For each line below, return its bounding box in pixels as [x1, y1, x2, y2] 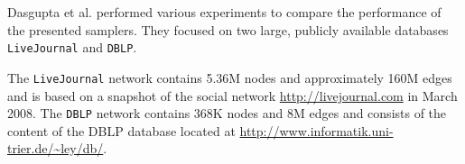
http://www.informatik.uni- [239, 121, 394, 140]
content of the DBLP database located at [7, 121, 236, 140]
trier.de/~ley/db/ [7, 139, 104, 158]
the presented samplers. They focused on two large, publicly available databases [7, 20, 449, 39]
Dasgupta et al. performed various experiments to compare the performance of [7, 3, 442, 21]
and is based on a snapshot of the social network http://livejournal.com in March [7, 86, 458, 105]
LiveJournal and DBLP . [7, 38, 137, 57]
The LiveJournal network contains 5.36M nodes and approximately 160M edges [7, 68, 452, 87]
